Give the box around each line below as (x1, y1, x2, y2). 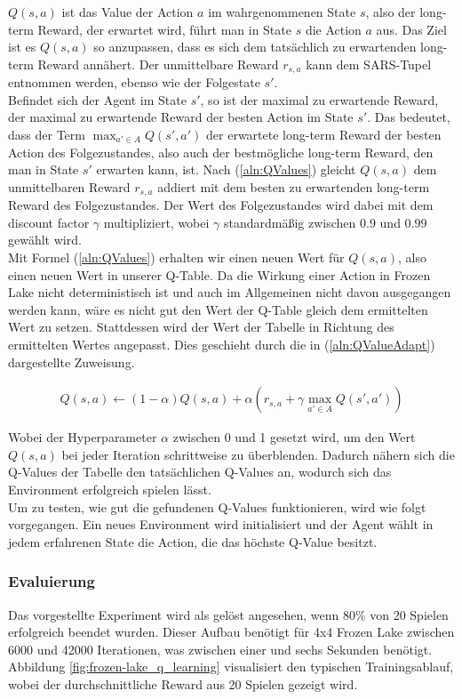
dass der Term (8, 125, 85, 144)
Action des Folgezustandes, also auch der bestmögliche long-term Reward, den (8, 142, 434, 161)
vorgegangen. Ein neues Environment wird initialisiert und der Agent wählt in (8, 515, 434, 534)
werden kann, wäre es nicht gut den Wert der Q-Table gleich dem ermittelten (8, 300, 428, 318)
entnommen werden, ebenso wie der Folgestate (8, 73, 260, 92)
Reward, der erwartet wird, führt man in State (37, 20, 291, 38)
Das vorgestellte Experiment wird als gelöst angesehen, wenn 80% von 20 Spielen (8, 605, 449, 623)
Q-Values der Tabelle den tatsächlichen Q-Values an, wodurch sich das (8, 462, 392, 481)
